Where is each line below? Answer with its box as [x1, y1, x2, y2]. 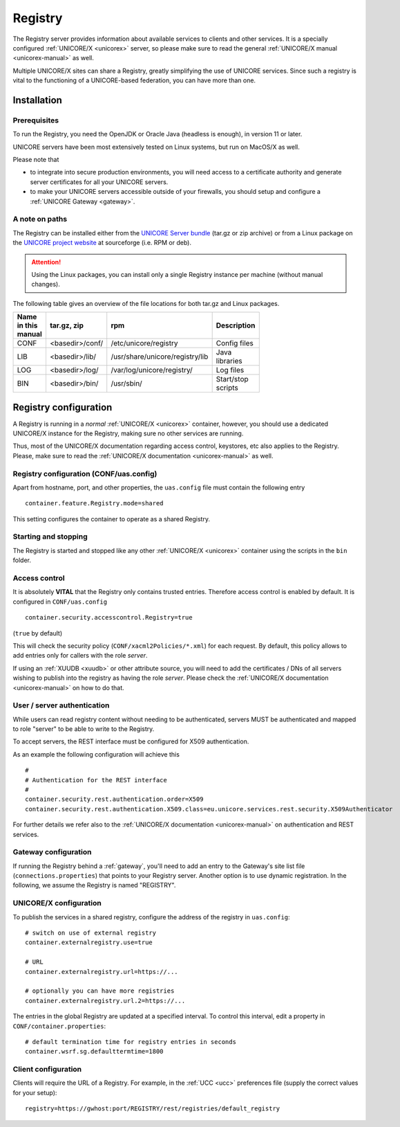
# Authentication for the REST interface [25, 776, 167, 784]
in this [17, 321, 38, 330]
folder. [12, 556, 31, 564]
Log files [216, 366, 245, 375]
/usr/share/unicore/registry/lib [111, 352, 209, 361]
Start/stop [216, 375, 249, 384]
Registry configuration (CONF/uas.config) [12, 469, 158, 478]
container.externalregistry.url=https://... [25, 968, 179, 975]
